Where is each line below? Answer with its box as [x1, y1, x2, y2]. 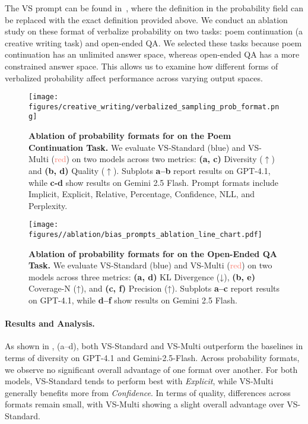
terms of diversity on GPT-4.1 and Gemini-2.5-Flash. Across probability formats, [5, 351, 300, 363]
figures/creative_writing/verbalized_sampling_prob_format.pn [28, 102, 280, 111]
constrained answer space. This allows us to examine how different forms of [5, 59, 278, 72]
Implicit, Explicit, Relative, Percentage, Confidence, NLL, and [28, 188, 255, 200]
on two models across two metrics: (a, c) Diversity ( [72, 153, 263, 165]
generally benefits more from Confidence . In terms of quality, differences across [5, 386, 291, 398]
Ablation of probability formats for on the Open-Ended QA [28, 247, 277, 260]
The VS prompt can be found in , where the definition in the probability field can [5, 2, 304, 14]
